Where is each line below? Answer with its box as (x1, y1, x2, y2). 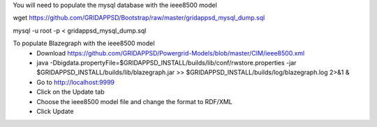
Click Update (36, 107, 74, 115)
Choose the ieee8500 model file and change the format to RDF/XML (36, 97, 233, 105)
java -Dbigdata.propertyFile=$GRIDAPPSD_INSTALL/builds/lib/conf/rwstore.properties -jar (36, 58, 297, 67)
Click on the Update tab (36, 87, 105, 96)
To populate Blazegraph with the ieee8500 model (13, 39, 155, 48)
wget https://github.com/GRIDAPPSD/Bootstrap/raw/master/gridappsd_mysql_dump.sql (13, 14, 265, 22)
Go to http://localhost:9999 (36, 78, 115, 86)
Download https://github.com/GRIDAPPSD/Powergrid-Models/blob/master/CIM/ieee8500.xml (36, 49, 305, 57)
